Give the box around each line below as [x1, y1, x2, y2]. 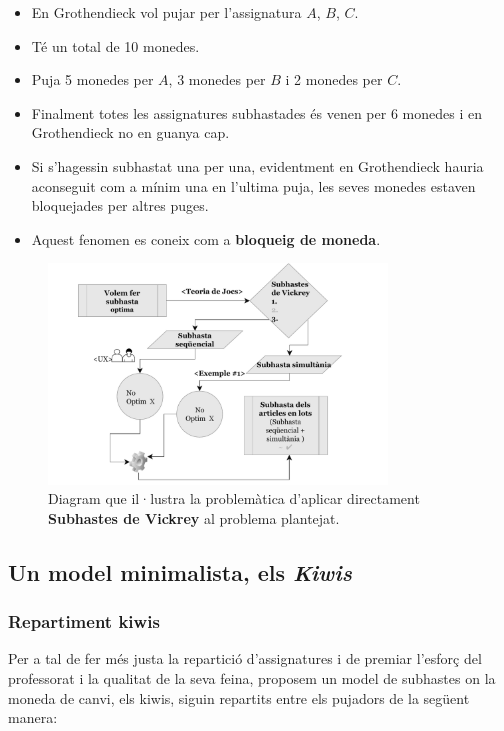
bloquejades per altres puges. [31, 195, 209, 216]
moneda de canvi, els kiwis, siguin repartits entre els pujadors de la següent [8, 687, 470, 708]
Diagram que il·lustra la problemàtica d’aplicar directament [48, 488, 420, 509]
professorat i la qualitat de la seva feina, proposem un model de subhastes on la [8, 667, 496, 688]
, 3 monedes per [168, 69, 266, 90]
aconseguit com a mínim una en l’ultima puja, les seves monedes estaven [31, 175, 476, 196]
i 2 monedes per [285, 69, 383, 90]
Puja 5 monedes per [31, 69, 154, 90]
